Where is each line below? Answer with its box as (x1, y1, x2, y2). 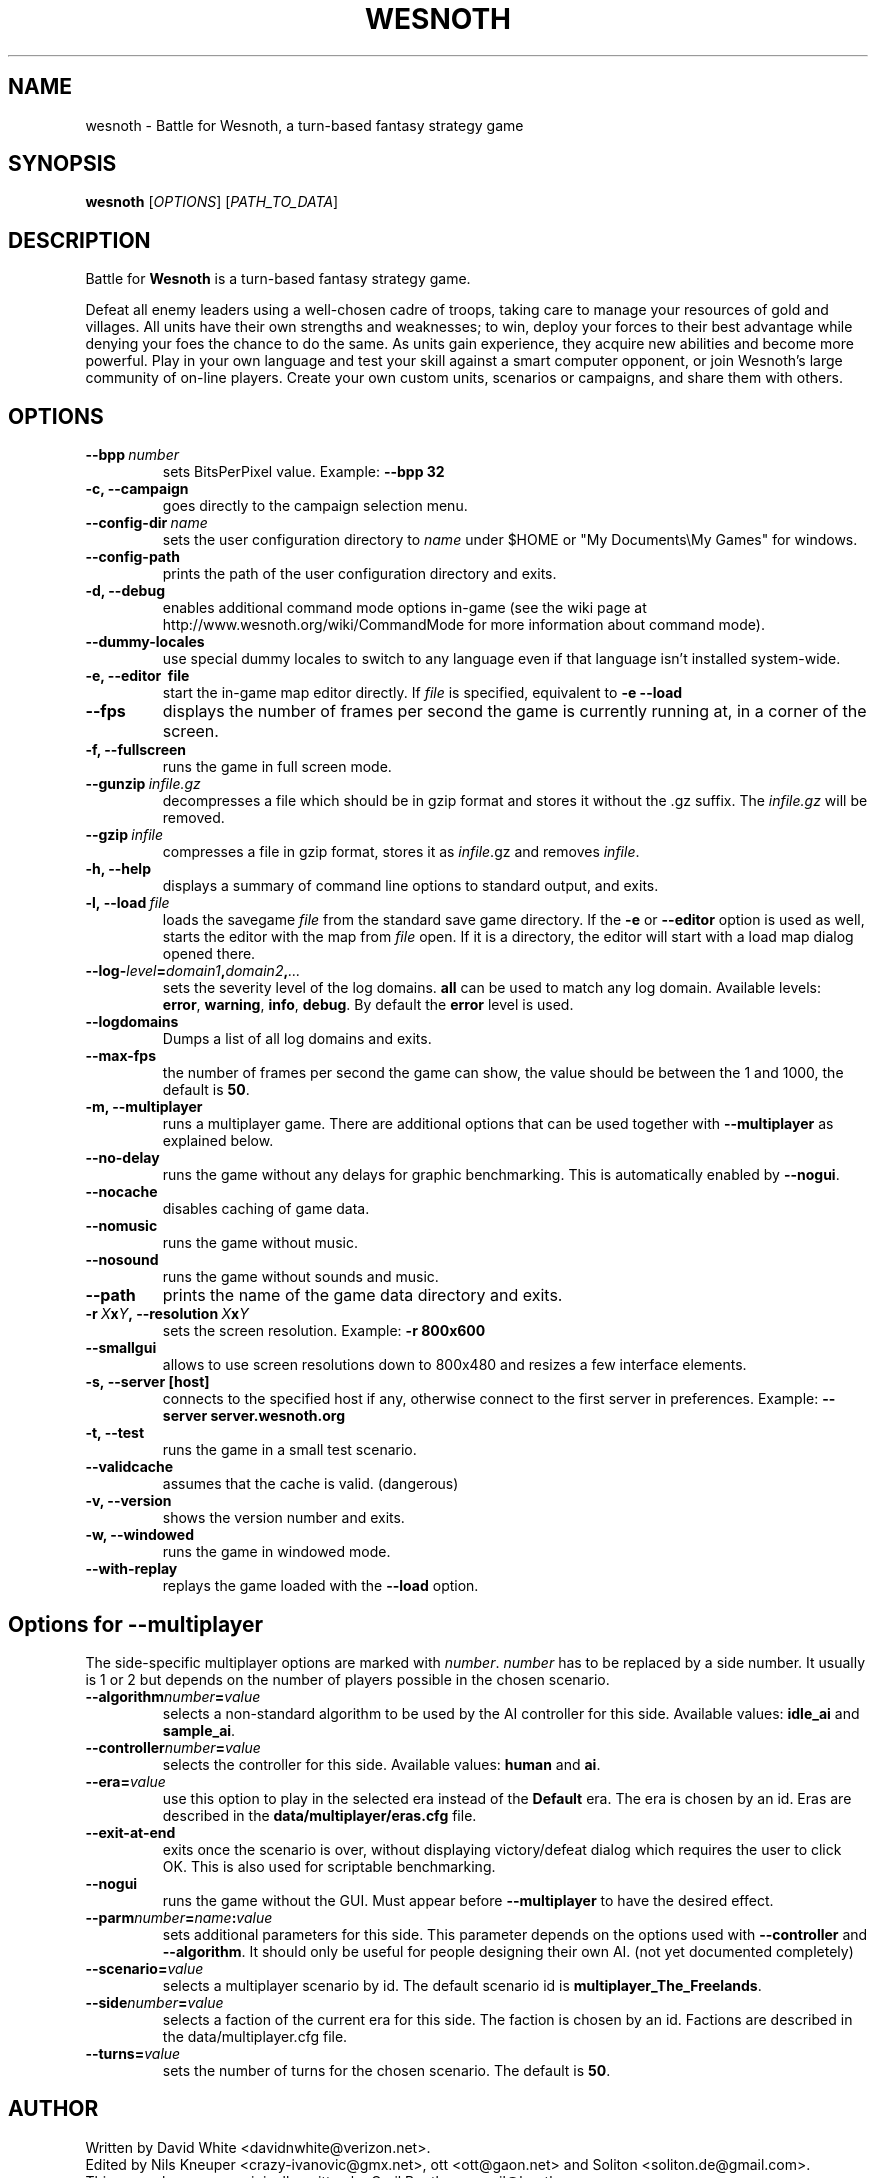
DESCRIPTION (8, 227, 151, 253)
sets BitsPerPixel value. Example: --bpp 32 (162, 463, 445, 481)
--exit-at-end (85, 1823, 176, 1841)
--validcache (85, 1458, 174, 1476)
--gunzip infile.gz (85, 775, 201, 793)
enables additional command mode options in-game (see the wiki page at (162, 599, 647, 617)
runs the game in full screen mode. (162, 758, 392, 776)
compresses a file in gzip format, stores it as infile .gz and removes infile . (162, 843, 640, 861)
